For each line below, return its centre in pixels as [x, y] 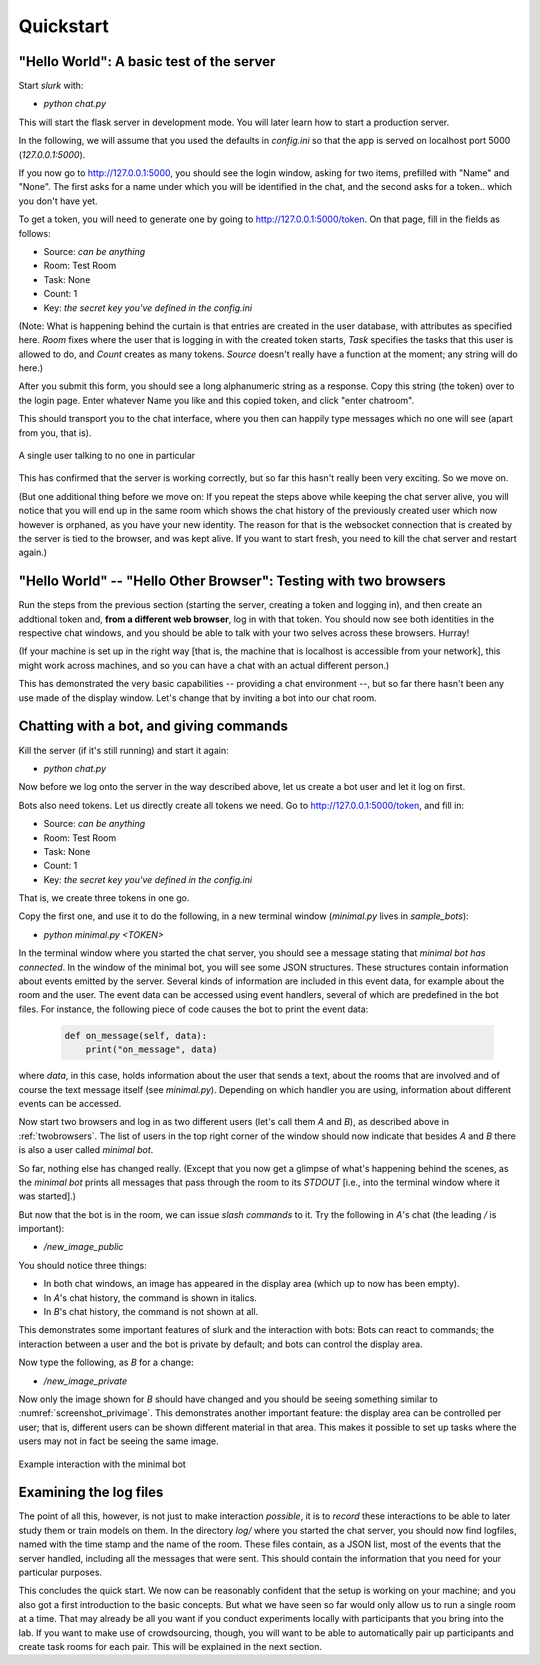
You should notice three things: [82, 1265]
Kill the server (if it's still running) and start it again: [123, 750]
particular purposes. [60, 1572]
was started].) [47, 1196]
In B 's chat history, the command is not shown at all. [151, 1312]
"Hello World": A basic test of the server [147, 61]
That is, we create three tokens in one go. [104, 898]
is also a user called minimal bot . [86, 1150]
